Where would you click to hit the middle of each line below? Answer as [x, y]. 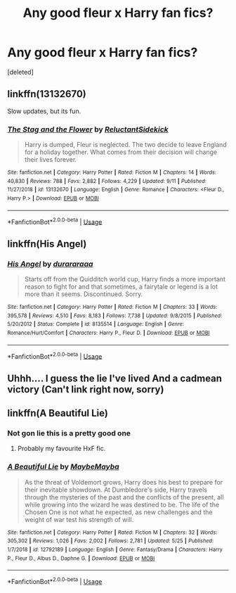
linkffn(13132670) [47, 94]
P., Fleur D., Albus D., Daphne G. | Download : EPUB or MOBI [81, 558]
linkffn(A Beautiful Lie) [58, 413]
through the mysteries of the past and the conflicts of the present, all [124, 497]
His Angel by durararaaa [50, 264]
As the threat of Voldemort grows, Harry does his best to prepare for [124, 482]
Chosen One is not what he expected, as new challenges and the [118, 512]
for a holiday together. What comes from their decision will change [121, 152]
